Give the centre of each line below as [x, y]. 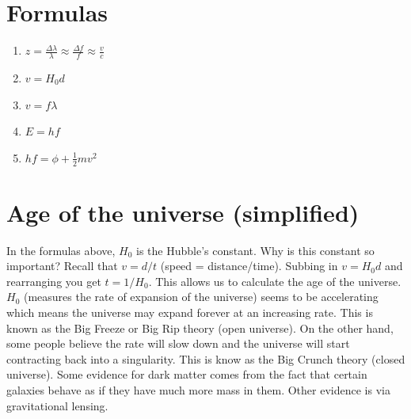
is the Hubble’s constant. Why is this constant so [255, 250]
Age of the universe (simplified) [183, 212]
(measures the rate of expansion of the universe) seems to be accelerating [201, 297]
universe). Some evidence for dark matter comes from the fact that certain [187, 374]
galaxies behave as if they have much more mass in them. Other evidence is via [198, 390]
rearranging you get [54, 281]
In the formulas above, [61, 250]
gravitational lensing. [57, 405]
